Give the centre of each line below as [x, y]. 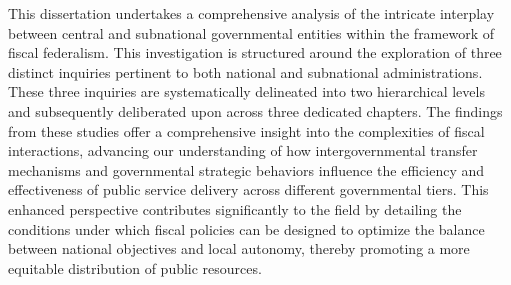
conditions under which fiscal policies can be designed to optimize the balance [246, 228]
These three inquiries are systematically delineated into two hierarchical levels [246, 91]
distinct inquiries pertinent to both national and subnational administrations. [245, 71]
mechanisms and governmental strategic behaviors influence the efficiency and [246, 169]
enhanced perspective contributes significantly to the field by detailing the [235, 208]
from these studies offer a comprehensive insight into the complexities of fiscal [246, 130]
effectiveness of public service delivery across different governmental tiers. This [248, 189]
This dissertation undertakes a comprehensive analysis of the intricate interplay [251, 13]
